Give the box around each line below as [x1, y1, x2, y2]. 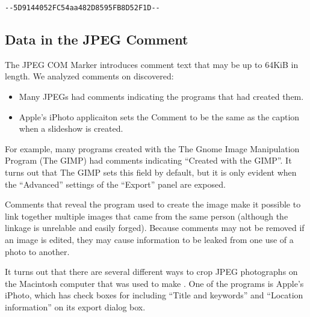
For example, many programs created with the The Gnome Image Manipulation [5, 142, 300, 155]
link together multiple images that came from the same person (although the [5, 209, 288, 222]
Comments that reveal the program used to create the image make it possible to [5, 198, 301, 211]
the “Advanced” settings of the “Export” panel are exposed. [5, 177, 226, 190]
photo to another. [5, 245, 70, 257]
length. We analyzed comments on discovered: [5, 70, 174, 82]
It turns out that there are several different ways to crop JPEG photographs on [5, 265, 298, 278]
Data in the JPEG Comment [5, 30, 188, 49]
